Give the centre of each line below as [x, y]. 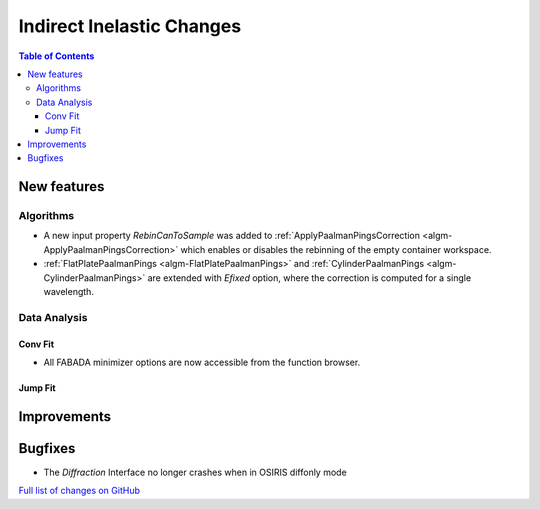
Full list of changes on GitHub [79, 491]
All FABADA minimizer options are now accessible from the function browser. [202, 362]
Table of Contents [56, 56]
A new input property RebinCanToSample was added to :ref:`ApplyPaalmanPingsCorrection [231, 236]
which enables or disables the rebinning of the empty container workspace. [336, 249]
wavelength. [69, 291]
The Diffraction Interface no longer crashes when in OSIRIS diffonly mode [195, 472]
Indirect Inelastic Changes [130, 26]
